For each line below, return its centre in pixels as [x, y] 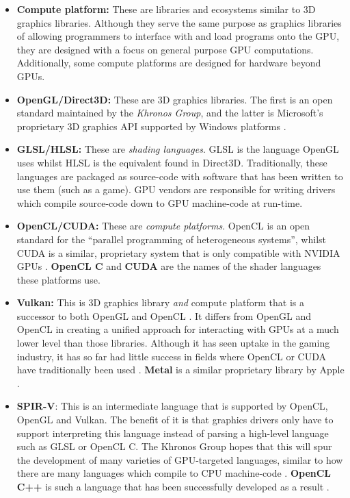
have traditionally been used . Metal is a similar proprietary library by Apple [180, 370]
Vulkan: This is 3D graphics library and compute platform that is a [161, 302]
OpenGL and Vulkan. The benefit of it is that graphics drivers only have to [175, 420]
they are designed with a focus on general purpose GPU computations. [165, 49]
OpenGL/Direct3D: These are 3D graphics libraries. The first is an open [175, 99]
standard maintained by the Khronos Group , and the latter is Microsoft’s [170, 113]
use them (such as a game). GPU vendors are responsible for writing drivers [176, 189]
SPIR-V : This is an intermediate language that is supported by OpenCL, [172, 406]
